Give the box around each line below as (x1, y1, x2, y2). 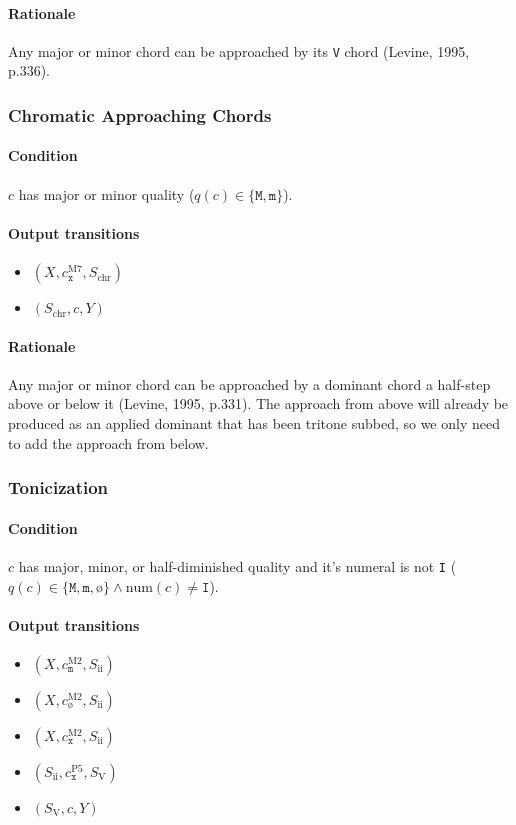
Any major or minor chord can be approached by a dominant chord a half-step (8, 373, 491, 394)
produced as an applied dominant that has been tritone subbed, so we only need (8, 413, 500, 434)
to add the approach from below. (8, 432, 209, 453)
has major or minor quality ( (18, 183, 195, 204)
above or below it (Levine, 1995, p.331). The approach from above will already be (8, 393, 509, 414)
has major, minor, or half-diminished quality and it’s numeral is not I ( (18, 555, 457, 576)
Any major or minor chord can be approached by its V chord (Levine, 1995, (8, 40, 470, 61)
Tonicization (8, 475, 109, 500)
